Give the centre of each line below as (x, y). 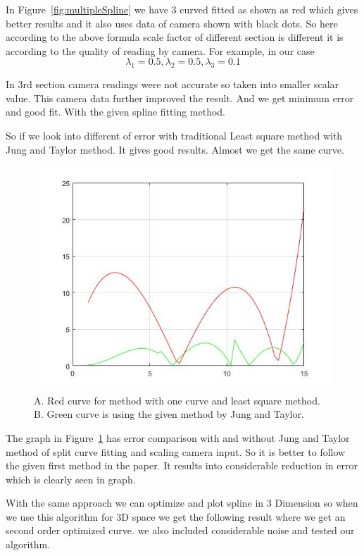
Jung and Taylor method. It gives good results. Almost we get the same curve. (175, 149)
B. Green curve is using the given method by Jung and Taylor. (169, 414)
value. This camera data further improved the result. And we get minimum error (180, 98)
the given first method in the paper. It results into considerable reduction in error (182, 465)
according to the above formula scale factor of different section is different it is (175, 37)
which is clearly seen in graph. (71, 479)
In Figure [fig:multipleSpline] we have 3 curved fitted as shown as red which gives (182, 9)
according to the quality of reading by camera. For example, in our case (160, 50)
